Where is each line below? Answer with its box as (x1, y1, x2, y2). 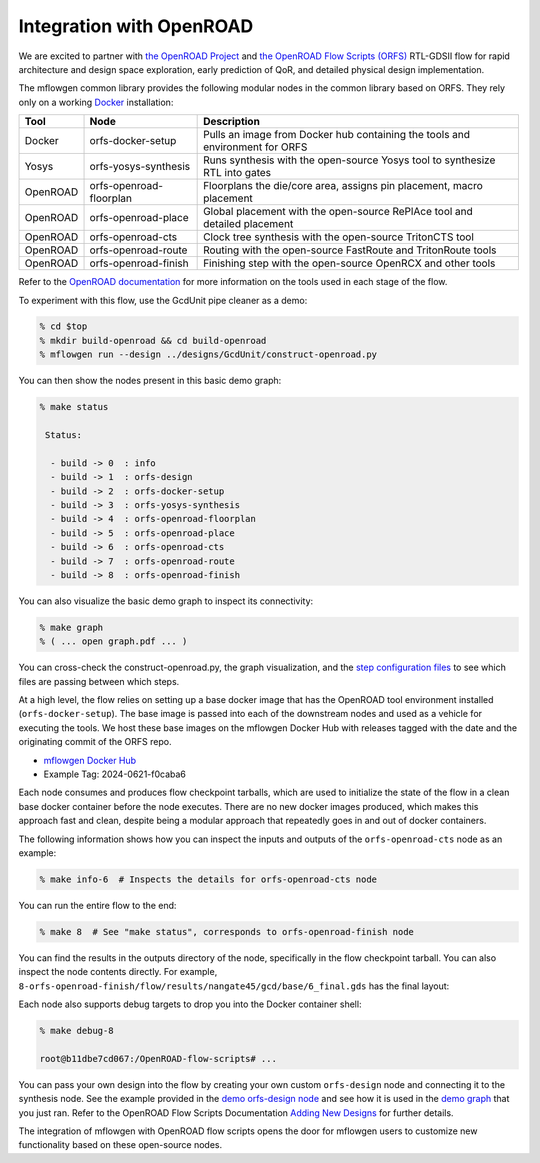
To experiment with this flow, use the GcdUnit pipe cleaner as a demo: (18, 294, 308, 306)
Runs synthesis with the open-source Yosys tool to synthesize (203, 153, 496, 167)
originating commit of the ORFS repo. (18, 736, 172, 748)
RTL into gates (203, 166, 272, 180)
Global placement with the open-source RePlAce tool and (203, 205, 474, 219)
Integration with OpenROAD (18, 15, 254, 37)
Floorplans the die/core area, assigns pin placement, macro (203, 179, 484, 193)
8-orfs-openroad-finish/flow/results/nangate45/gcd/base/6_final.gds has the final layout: (18, 980, 450, 992)
